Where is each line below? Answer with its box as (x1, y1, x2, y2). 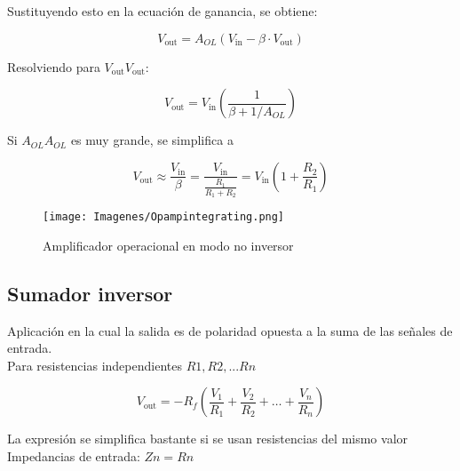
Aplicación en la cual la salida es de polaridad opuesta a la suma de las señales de (7, 321, 453, 339)
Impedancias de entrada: (7, 447, 140, 465)
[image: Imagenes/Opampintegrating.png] (43, 211, 285, 224)
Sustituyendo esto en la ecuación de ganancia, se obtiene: (7, 2, 318, 20)
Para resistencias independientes (7, 355, 182, 374)
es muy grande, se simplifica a (70, 131, 234, 149)
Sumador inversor (7, 279, 173, 307)
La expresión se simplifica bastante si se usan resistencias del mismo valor (7, 429, 408, 448)
